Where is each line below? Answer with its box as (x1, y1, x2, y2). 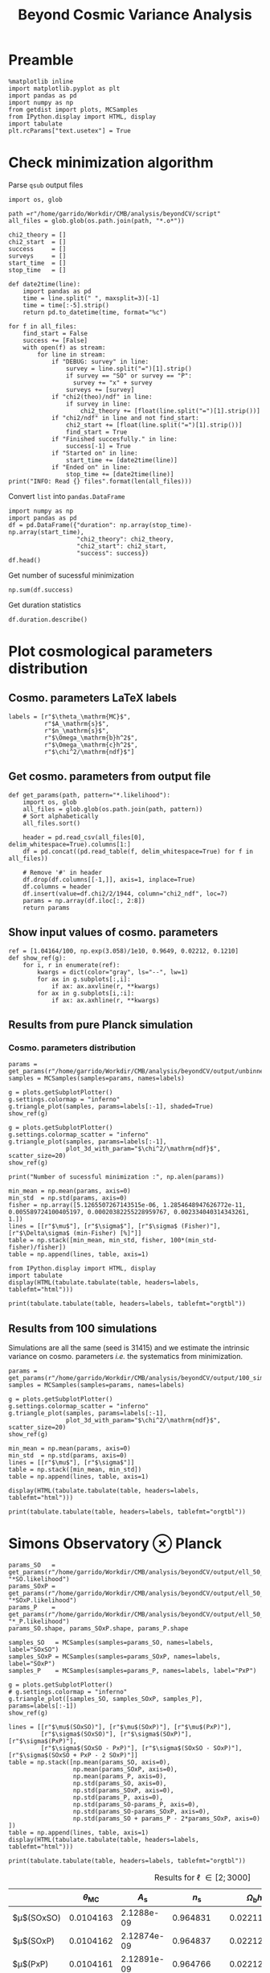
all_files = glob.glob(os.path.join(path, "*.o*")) (8, 216, 185, 224)
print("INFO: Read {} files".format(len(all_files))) (8, 477, 193, 485)
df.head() (8, 556, 42, 564)
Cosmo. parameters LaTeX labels (8, 691, 178, 705)
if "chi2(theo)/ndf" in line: (51, 393, 153, 401)
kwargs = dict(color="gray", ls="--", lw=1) (37, 968, 189, 976)
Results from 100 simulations (8, 1321, 157, 1335)
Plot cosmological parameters (8, 642, 213, 661)
